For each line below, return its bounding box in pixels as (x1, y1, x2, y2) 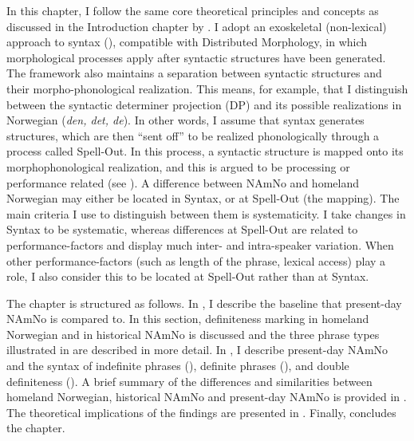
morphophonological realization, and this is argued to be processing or (6, 158, 350, 175)
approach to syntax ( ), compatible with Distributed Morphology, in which (6, 33, 368, 50)
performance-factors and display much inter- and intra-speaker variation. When (6, 236, 394, 253)
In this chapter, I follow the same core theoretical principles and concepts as (6, 2, 379, 18)
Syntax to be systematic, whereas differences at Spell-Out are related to (6, 221, 358, 238)
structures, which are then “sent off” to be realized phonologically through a (6, 127, 380, 144)
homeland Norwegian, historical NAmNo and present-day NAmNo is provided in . (6, 388, 407, 405)
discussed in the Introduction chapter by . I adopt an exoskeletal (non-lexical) (6, 18, 387, 34)
